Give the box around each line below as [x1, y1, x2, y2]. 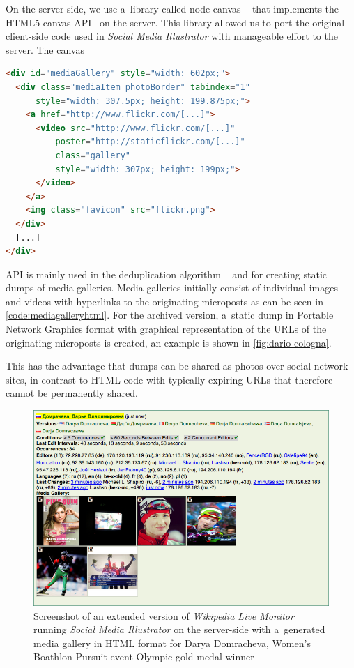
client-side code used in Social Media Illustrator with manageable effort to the [6, 29, 338, 43]
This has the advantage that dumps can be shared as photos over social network [6, 358, 348, 373]
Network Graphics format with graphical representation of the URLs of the [6, 321, 327, 336]
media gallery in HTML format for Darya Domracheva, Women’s [33, 635, 311, 650]
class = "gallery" [55, 150, 130, 160]
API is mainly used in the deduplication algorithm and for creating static [6, 266, 328, 281]
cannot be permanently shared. [6, 386, 138, 400]
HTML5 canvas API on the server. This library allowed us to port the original [6, 15, 345, 29]
